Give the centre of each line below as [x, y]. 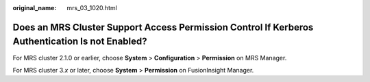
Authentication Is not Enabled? [80, 42]
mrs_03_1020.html [92, 8]
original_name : [35, 8]
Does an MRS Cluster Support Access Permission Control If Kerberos [163, 27]
